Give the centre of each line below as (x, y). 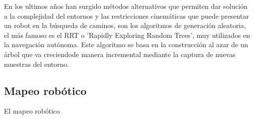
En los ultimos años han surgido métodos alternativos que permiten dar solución (126, 6)
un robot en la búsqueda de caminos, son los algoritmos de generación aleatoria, (125, 25)
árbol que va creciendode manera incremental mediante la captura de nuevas (120, 54)
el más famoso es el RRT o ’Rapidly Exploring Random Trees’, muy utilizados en (127, 35)
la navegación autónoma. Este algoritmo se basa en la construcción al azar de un (126, 45)
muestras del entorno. (37, 64)
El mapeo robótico (32, 111)
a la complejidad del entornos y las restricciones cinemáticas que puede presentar (127, 15)
